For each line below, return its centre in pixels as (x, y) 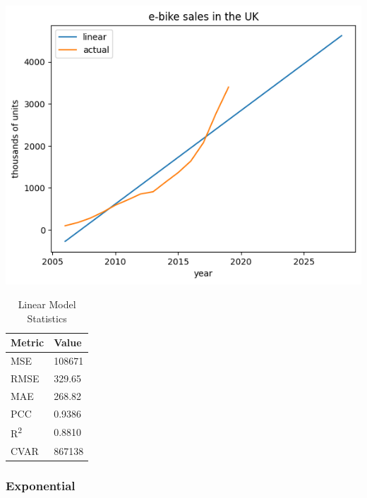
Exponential (41, 485)
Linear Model (47, 304)
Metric (28, 342)
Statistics (47, 318)
